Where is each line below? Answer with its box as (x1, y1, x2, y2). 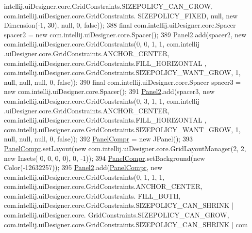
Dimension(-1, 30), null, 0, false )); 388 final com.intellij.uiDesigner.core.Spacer (4, 20, 236, 30)
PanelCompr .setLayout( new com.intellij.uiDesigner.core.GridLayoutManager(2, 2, (4, 143, 246, 153)
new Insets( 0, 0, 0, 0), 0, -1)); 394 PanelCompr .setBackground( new (4, 153, 205, 163)
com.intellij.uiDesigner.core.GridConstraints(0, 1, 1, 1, (4, 171, 165, 182)
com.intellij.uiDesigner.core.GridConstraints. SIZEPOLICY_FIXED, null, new (4, 10, 238, 20)
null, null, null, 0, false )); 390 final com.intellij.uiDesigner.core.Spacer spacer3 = (4, 77, 241, 87)
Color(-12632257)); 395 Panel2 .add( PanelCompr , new (4, 162, 163, 172)
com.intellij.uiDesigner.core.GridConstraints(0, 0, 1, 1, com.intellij (4, 39, 200, 49)
